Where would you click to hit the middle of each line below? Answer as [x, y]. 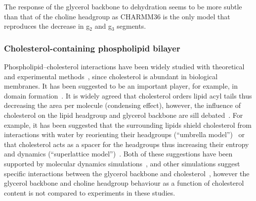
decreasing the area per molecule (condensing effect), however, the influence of [122, 105]
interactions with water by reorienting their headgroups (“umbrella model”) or [124, 134]
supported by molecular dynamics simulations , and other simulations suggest [122, 163]
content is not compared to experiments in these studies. [90, 192]
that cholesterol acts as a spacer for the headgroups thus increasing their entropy [127, 144]
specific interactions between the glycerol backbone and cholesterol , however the [127, 173]
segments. [131, 26]
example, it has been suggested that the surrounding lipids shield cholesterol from [128, 125]
